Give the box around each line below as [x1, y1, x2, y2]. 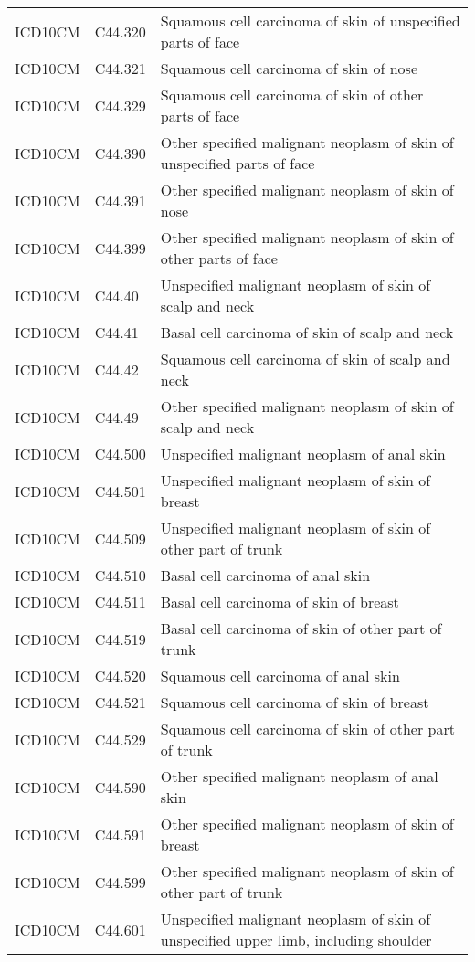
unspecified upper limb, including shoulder [160, 929, 432, 950]
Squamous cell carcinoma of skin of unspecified [160, 10, 460, 31]
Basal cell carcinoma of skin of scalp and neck [160, 322, 454, 343]
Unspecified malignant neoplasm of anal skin [160, 443, 446, 464]
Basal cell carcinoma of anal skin [160, 565, 371, 586]
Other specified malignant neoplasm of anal [160, 766, 438, 787]
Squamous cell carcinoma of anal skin [160, 665, 400, 686]
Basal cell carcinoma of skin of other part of [160, 618, 442, 639]
